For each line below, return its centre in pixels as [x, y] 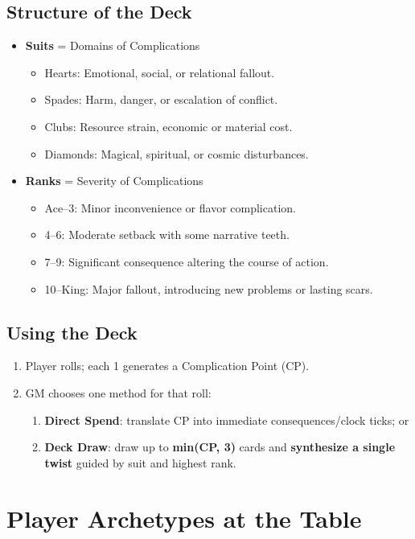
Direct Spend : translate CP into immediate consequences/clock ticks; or [227, 420]
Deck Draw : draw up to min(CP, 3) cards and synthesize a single [220, 447]
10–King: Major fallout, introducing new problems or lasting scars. [209, 288]
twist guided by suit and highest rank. [140, 462]
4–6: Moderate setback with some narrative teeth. [167, 235]
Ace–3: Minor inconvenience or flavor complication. [170, 207]
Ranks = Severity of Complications [114, 181]
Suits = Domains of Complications [113, 45]
